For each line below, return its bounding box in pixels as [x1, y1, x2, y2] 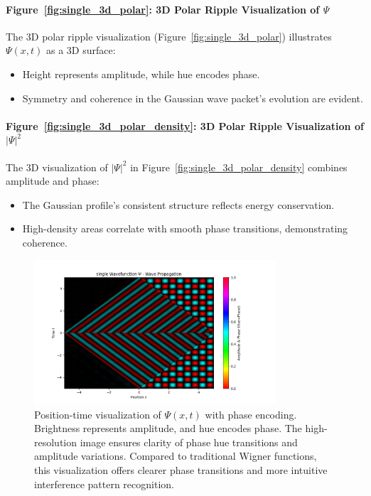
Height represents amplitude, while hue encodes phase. [22, 66, 260, 81]
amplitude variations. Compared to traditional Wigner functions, [34, 448, 317, 463]
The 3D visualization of [6, 159, 108, 174]
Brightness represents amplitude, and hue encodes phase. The [34, 421, 302, 436]
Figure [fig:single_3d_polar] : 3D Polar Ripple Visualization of [6, 1, 320, 16]
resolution [34, 434, 77, 449]
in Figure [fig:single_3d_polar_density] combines [130, 159, 348, 174]
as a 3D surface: [46, 43, 116, 58]
